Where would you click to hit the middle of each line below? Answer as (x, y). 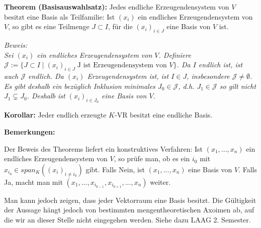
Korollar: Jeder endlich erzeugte (55, 115)
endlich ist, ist (221, 65)
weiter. (160, 182)
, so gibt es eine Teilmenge (49, 26)
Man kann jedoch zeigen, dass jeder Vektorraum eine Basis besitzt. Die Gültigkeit (130, 200)
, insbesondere (208, 76)
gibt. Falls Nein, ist (115, 169)
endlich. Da (46, 76)
